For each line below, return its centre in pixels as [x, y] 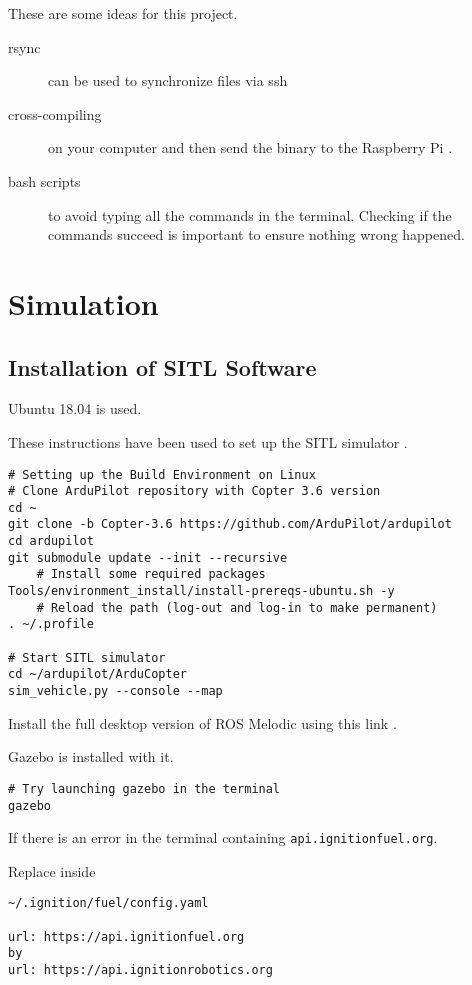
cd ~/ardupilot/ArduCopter [97, 674]
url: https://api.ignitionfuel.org [126, 936]
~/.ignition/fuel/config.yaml [108, 903]
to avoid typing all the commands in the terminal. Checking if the [250, 214]
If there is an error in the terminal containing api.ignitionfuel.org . [223, 837]
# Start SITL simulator [87, 657]
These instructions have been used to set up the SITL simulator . [208, 441]
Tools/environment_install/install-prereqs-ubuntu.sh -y [201, 591]
